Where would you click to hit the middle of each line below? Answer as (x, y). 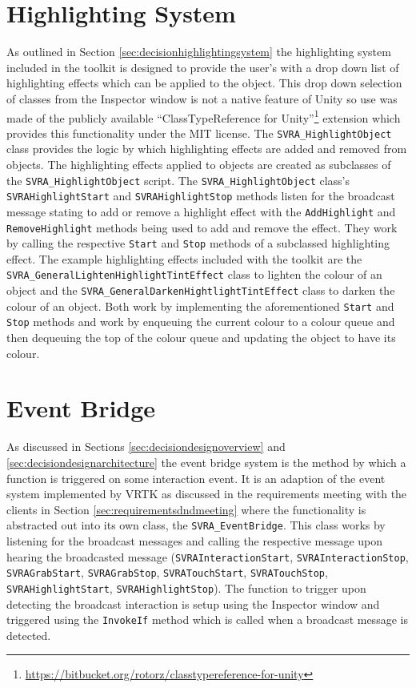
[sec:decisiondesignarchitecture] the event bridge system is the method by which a (206, 462)
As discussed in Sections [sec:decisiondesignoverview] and (146, 447)
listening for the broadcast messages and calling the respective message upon (195, 541)
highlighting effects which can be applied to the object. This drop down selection (204, 83)
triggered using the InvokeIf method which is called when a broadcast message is (207, 620)
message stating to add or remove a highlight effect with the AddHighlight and (201, 211)
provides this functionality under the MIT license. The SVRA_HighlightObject (199, 133)
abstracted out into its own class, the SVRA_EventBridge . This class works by (196, 525)
